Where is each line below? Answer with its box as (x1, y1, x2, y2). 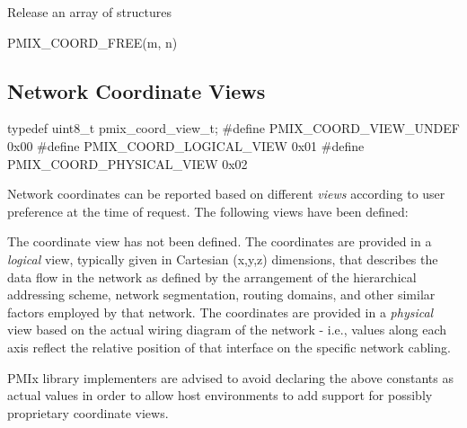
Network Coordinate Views (7, 76, 266, 104)
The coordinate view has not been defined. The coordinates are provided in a (7, 232, 432, 251)
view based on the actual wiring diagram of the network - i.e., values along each (7, 320, 447, 339)
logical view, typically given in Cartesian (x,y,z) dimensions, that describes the (7, 249, 438, 268)
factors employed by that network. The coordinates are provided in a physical (7, 302, 434, 321)
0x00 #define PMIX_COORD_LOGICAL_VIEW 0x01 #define (7, 136, 365, 155)
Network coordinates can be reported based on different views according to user (7, 184, 445, 203)
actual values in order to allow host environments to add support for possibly (7, 386, 433, 405)
